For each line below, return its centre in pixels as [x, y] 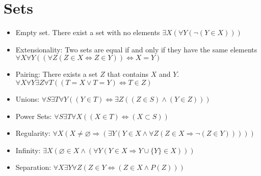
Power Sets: [34, 116]
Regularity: [33, 133]
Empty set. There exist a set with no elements [88, 32]
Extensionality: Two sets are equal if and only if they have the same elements [136, 49]
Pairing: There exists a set [57, 74]
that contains [128, 74]
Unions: [28, 98]
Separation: [33, 167]
